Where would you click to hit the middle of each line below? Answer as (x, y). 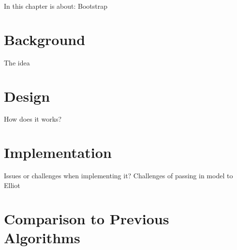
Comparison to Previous (87, 218)
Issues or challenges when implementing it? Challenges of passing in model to (118, 176)
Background (45, 39)
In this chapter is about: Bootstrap (56, 6)
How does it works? (33, 119)
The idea (17, 62)
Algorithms (42, 237)
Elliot (12, 185)
